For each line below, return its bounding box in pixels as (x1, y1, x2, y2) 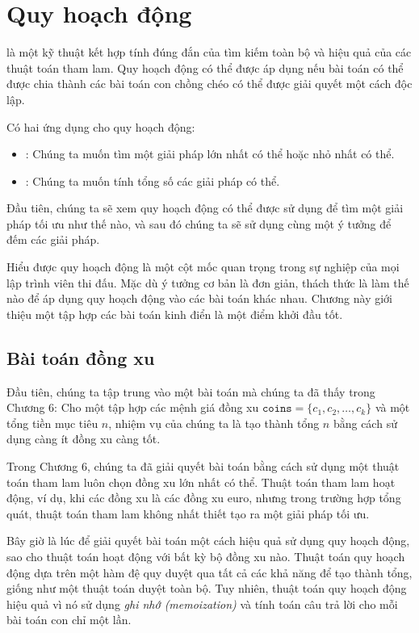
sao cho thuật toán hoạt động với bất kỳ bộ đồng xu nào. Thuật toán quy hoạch (6, 547, 405, 564)
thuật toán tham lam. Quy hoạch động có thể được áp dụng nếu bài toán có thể (6, 59, 404, 76)
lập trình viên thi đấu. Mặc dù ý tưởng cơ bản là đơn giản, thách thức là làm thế (6, 274, 409, 291)
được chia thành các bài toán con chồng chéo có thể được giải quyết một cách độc (6, 75, 413, 92)
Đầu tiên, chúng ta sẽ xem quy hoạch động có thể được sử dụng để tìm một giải (6, 199, 404, 216)
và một (375, 399, 410, 416)
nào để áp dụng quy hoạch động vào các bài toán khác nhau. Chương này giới (6, 290, 392, 307)
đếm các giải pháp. (6, 231, 100, 248)
